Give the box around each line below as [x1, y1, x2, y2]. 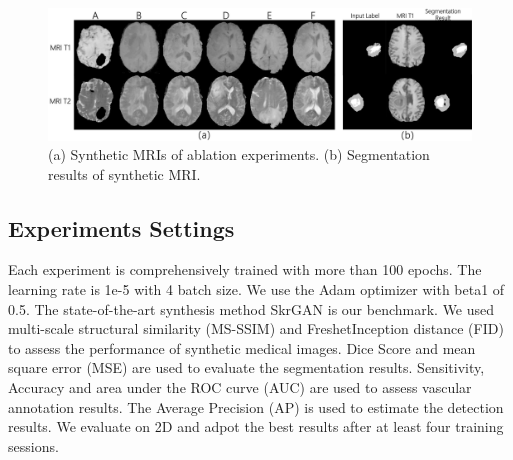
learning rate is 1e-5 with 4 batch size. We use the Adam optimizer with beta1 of [8, 279, 505, 300]
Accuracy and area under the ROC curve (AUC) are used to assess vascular [8, 377, 472, 398]
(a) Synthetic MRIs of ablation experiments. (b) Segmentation [48, 144, 430, 165]
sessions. [8, 435, 59, 456]
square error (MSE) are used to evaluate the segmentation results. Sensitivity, [8, 357, 485, 378]
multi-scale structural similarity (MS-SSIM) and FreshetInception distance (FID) [8, 318, 504, 339]
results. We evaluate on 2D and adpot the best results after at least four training [8, 416, 504, 437]
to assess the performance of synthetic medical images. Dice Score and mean [8, 337, 476, 358]
